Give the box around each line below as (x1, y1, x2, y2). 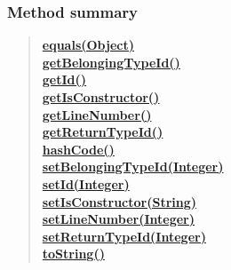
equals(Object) (42, 36, 134, 54)
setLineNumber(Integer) (42, 210, 195, 228)
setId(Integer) (42, 174, 130, 193)
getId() (42, 70, 87, 89)
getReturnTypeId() (42, 123, 163, 141)
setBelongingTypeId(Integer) (42, 157, 224, 176)
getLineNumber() (42, 105, 152, 123)
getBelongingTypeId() (42, 52, 180, 71)
